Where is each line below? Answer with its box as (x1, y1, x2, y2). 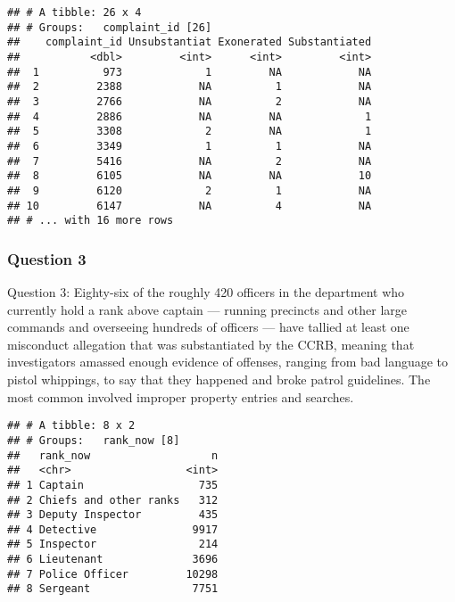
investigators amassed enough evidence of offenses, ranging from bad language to (7, 352, 449, 371)
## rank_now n (7, 449, 219, 462)
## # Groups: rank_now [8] (7, 433, 180, 447)
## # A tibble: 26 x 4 (7, 6, 142, 19)
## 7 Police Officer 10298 (7, 567, 219, 581)
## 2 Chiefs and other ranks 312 (7, 493, 219, 507)
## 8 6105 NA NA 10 (7, 169, 372, 183)
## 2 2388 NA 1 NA (7, 80, 372, 94)
